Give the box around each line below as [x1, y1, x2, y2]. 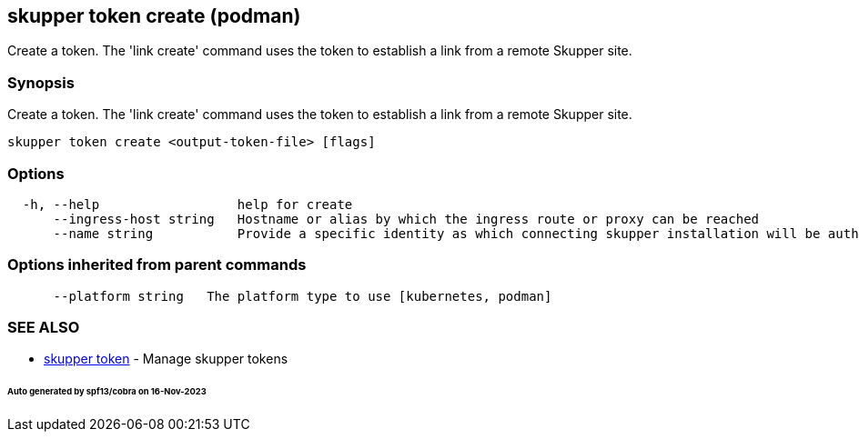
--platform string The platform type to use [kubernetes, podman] [53, 288, 552, 304]
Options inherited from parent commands [7, 255, 307, 274]
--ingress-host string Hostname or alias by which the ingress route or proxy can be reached [53, 211, 760, 226]
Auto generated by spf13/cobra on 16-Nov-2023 [7, 386, 207, 397]
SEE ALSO [7, 318, 80, 337]
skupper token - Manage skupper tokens [44, 351, 288, 367]
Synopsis [7, 73, 75, 92]
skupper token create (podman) [7, 5, 301, 27]
